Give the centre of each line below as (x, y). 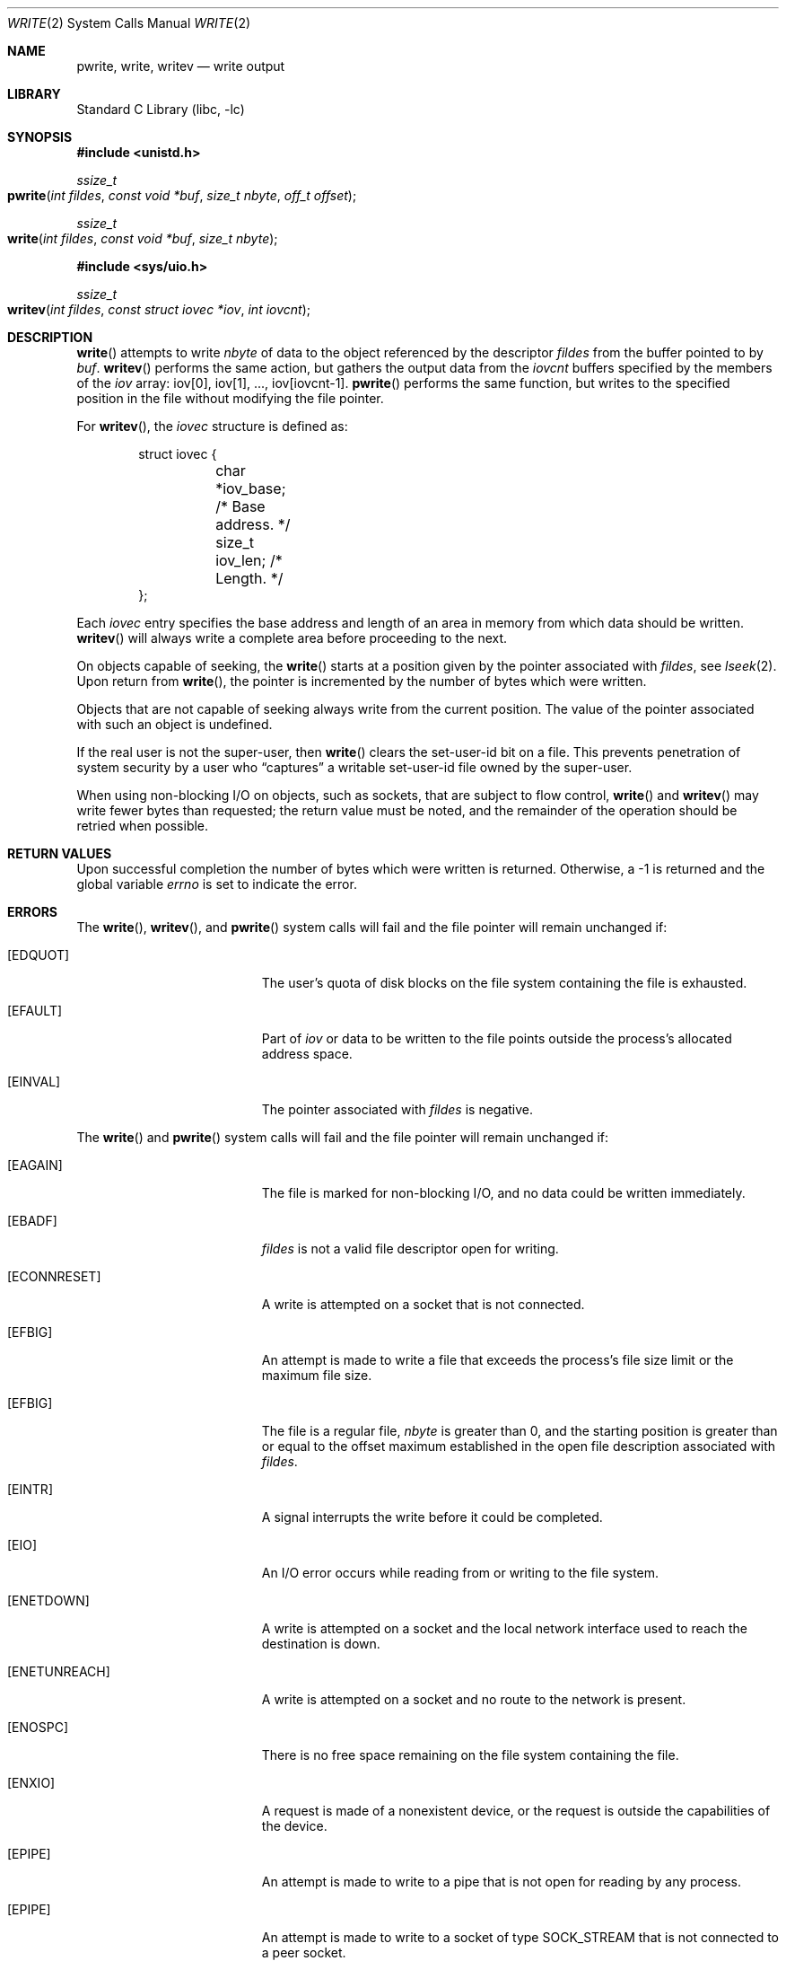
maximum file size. (317, 1375)
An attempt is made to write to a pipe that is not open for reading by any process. (501, 1882)
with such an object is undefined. (175, 724)
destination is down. (321, 1644)
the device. (294, 1826)
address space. (307, 1054)
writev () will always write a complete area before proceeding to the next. (292, 638)
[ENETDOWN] (48, 1600)
